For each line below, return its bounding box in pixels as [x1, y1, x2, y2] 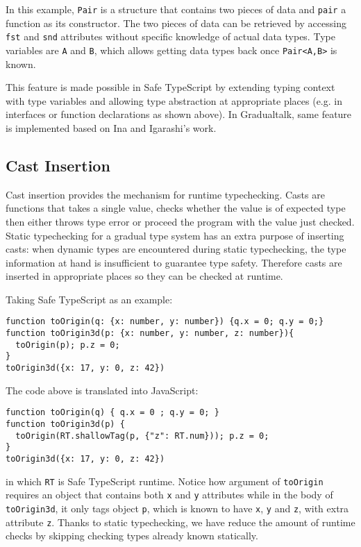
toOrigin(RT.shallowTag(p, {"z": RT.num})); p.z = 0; [15, 430, 269, 441]
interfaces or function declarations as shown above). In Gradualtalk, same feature [6, 107, 352, 121]
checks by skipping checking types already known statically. [6, 528, 258, 543]
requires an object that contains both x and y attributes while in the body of [6, 487, 333, 502]
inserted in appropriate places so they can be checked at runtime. [6, 269, 283, 283]
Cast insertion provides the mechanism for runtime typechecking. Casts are [6, 187, 325, 201]
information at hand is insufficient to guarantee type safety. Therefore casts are [6, 255, 342, 269]
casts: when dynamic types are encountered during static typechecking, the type [6, 242, 346, 256]
